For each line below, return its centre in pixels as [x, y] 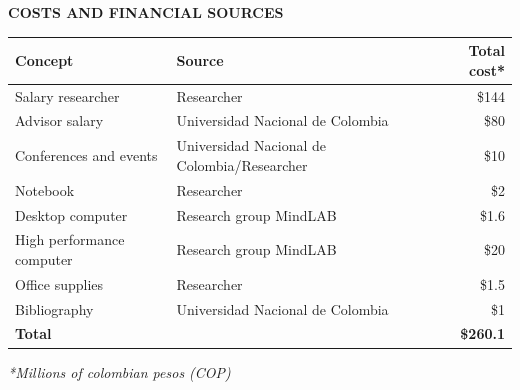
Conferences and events [86, 155]
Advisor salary [59, 120]
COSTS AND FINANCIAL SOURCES [146, 12]
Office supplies [59, 283]
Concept [44, 59]
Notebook [45, 189]
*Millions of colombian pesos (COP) [119, 371]
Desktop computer [71, 214]
